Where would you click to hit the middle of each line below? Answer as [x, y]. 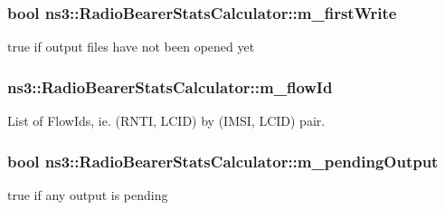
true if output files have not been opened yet [131, 47]
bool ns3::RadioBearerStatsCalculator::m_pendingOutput [223, 161]
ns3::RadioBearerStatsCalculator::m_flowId [170, 86]
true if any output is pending [88, 194]
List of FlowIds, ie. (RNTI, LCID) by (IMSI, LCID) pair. [166, 121]
